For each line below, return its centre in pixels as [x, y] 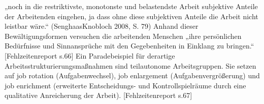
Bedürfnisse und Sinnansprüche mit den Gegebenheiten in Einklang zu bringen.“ [129, 46]
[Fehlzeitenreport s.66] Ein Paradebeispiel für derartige [90, 55]
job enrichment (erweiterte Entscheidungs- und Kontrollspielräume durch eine [125, 85]
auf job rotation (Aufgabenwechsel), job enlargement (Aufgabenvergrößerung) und [132, 75]
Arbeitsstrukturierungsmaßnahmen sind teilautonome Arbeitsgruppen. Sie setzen [130, 65]
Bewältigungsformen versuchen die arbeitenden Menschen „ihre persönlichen [123, 36]
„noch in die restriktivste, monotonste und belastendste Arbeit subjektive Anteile [131, 6]
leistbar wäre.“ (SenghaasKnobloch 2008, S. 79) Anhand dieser [102, 26]
